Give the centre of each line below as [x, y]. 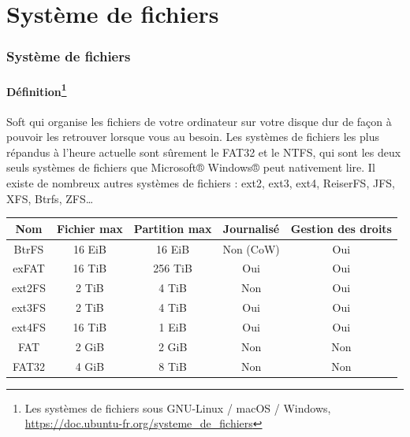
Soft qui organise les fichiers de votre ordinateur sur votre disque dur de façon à [199, 121]
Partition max [173, 228]
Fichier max [89, 228]
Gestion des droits [341, 228]
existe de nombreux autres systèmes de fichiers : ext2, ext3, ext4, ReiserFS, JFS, [201, 183]
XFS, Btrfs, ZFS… [50, 198]
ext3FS [29, 307]
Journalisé [251, 228]
